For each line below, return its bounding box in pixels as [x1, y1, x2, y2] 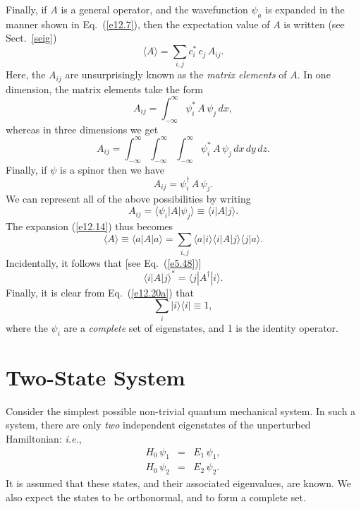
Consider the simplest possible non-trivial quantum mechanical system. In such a [6, 403, 356, 418]
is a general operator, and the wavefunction [61, 2, 248, 16]
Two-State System [6, 362, 185, 391]
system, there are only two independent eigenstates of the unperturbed [6, 417, 311, 432]
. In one [297, 67, 331, 82]
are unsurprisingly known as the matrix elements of [65, 67, 287, 82]
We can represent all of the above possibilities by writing [6, 191, 251, 206]
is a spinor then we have [60, 162, 164, 176]
